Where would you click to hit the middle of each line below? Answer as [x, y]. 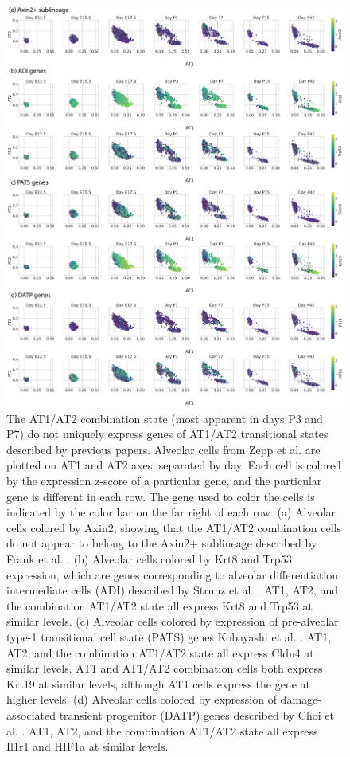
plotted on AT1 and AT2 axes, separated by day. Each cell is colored [174, 465]
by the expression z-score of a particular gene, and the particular [164, 481]
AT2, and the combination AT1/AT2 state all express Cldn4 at [160, 652]
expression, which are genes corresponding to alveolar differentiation [173, 574]
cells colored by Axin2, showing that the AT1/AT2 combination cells [174, 527]
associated [31, 714]
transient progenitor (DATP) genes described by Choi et [196, 714]
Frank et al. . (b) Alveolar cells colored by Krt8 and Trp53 [149, 559]
